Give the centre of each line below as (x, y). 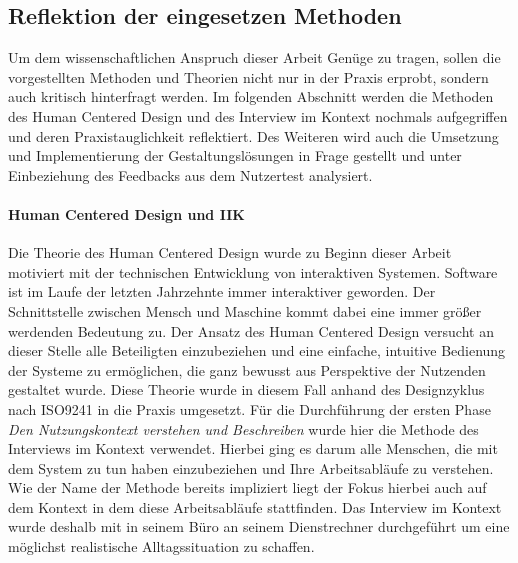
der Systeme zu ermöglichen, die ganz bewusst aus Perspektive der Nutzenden (247, 369)
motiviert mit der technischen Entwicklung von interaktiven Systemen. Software (253, 271)
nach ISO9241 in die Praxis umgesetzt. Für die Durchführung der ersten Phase (249, 408)
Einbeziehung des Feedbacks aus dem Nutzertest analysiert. (190, 174)
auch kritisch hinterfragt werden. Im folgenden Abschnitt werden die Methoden (251, 96)
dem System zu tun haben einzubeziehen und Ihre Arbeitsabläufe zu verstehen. (251, 467)
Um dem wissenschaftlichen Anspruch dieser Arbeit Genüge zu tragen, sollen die (254, 57)
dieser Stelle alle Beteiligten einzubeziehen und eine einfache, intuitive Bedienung (257, 350)
